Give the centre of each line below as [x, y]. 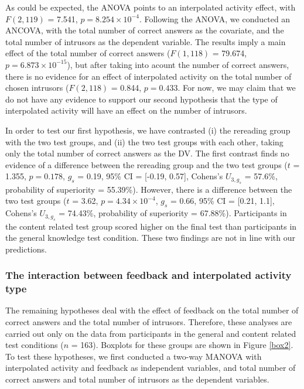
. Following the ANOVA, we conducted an [215, 18]
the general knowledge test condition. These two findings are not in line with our [151, 238]
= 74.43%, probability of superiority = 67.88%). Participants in [173, 213]
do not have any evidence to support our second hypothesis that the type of [141, 99]
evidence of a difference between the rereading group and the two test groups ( [146, 164]
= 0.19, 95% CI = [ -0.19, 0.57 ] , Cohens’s [150, 176]
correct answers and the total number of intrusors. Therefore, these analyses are [149, 322]
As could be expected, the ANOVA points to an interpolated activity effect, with [151, 7]
